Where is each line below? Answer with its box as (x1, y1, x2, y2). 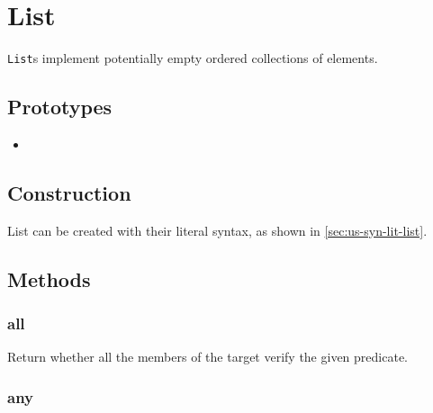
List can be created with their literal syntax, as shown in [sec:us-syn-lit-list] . (7, 220, 428, 239)
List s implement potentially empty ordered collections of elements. (7, 49, 378, 67)
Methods (7, 265, 91, 292)
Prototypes (7, 93, 113, 121)
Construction (7, 178, 131, 206)
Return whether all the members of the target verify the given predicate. (7, 347, 408, 366)
